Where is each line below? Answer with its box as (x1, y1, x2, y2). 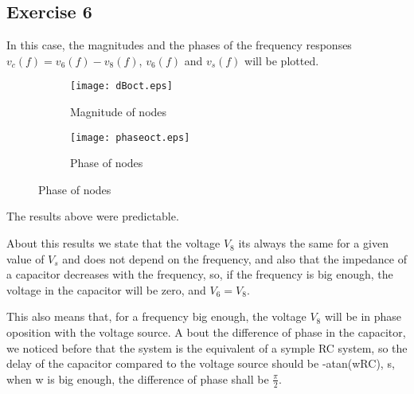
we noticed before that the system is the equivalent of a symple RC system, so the (6, 339, 408, 356)
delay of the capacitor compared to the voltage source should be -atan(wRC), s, (6, 355, 395, 372)
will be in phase (324, 308, 402, 325)
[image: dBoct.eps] (70, 80, 173, 92)
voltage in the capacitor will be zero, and (6, 281, 206, 298)
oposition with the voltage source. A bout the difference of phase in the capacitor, (6, 324, 406, 341)
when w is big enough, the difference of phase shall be (6, 370, 269, 387)
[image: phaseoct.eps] (70, 131, 190, 143)
